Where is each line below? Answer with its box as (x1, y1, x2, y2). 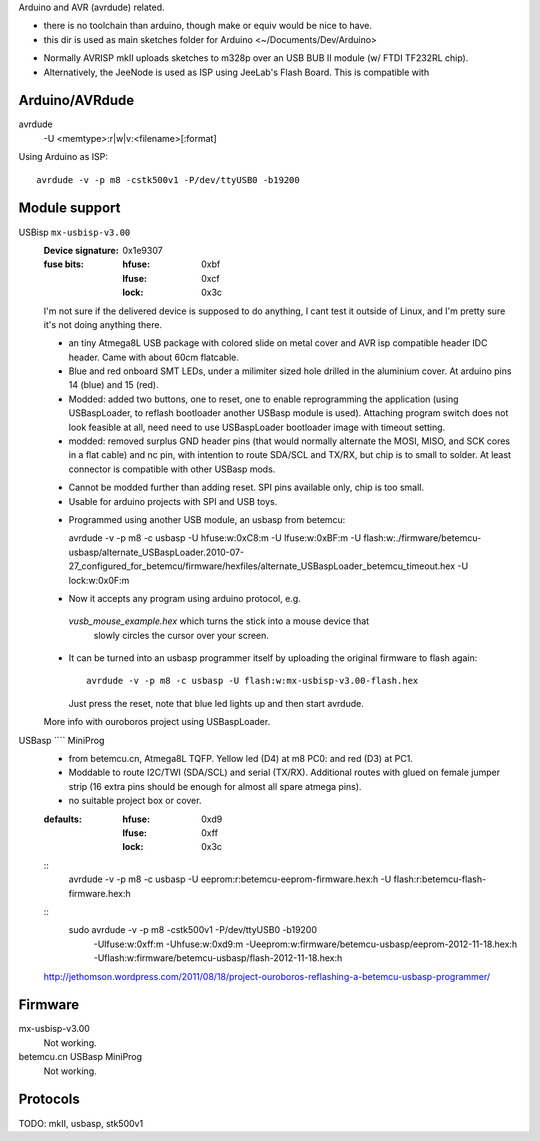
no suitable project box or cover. (68, 795, 202, 807)
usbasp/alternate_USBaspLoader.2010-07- (68, 546, 245, 558)
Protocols (18, 1091, 80, 1108)
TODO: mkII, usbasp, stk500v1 (18, 1117, 144, 1129)
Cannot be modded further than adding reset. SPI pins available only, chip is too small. (68, 481, 425, 494)
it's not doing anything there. (43, 318, 163, 330)
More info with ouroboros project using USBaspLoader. (43, 716, 271, 728)
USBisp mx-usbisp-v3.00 (18, 226, 131, 238)
